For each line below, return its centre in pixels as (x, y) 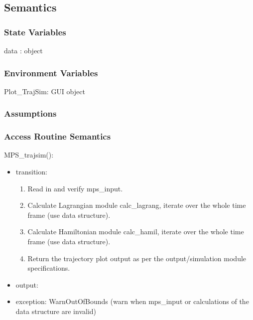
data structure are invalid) (56, 311)
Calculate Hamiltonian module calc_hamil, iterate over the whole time (136, 232)
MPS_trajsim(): (29, 155)
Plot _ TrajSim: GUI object (45, 91)
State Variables (35, 32)
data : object (23, 50)
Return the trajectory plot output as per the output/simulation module (137, 258)
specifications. (49, 268)
